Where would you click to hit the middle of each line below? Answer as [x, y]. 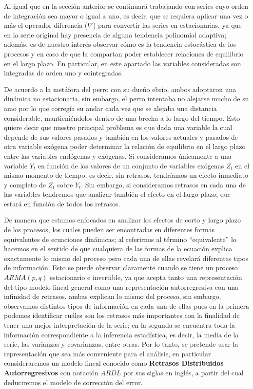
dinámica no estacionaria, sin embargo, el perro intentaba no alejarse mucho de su [126, 99]
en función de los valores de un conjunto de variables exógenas [131, 165]
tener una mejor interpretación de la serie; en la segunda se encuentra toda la [120, 325]
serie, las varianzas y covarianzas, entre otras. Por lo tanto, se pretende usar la [121, 344]
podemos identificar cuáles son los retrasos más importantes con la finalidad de [122, 315]
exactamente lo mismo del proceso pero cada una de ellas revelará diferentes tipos [126, 258]
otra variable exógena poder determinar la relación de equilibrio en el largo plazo [125, 146]
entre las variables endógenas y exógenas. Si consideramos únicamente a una [118, 156]
